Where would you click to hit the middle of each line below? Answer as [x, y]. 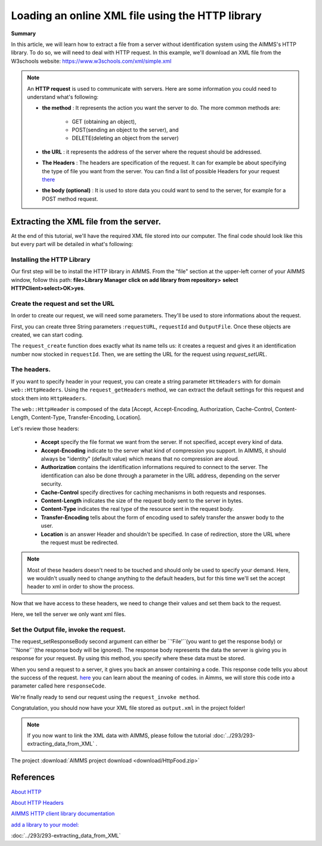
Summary [23, 33]
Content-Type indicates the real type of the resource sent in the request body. [137, 509]
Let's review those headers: [45, 428]
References [33, 778]
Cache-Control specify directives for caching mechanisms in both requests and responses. [154, 492]
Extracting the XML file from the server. [86, 221]
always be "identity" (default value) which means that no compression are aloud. [140, 459]
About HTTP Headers [37, 802]
